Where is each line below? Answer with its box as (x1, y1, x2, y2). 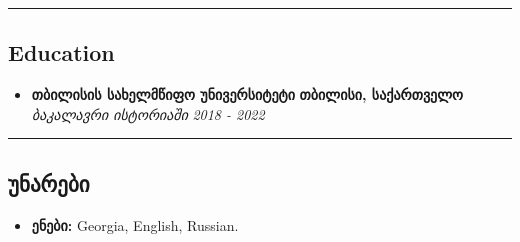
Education (8, 37, 115, 68)
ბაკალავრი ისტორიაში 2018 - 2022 (31, 103, 265, 124)
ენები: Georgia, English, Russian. (31, 214, 239, 235)
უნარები (8, 167, 90, 198)
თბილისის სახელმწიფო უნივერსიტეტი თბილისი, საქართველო (31, 84, 464, 105)
